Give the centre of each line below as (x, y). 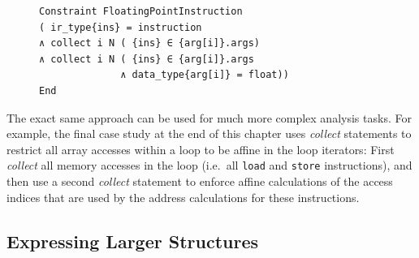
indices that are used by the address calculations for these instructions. (183, 197)
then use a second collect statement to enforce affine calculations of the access (200, 181)
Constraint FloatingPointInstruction (141, 11)
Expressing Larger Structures (133, 241)
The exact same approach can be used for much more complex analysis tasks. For (209, 117)
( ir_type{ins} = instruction (121, 27)
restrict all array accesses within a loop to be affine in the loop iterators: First (201, 149)
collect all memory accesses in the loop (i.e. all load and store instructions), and (209, 165)
